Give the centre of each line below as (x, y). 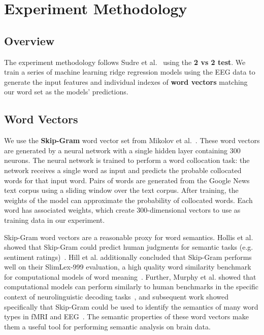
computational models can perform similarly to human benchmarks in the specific (131, 287)
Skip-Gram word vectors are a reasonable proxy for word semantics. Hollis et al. (129, 237)
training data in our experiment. (55, 220)
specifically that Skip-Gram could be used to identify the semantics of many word (131, 306)
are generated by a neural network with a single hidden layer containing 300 (122, 150)
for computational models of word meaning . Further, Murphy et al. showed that (130, 276)
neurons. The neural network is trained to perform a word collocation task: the (127, 160)
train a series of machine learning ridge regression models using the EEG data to (130, 72)
